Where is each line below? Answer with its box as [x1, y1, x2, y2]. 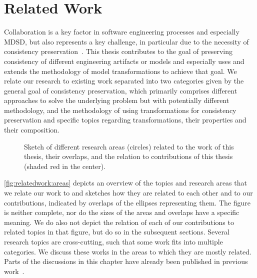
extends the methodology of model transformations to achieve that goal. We [4, 65, 237, 76]
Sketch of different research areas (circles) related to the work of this [24, 141, 234, 151]
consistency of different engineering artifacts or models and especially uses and [4, 55, 244, 66]
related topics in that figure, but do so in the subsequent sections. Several [4, 226, 229, 237]
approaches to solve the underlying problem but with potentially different [4, 95, 229, 105]
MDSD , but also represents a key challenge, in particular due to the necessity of [4, 36, 249, 46]
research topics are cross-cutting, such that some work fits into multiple [4, 236, 223, 246]
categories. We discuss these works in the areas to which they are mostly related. [4, 246, 252, 256]
